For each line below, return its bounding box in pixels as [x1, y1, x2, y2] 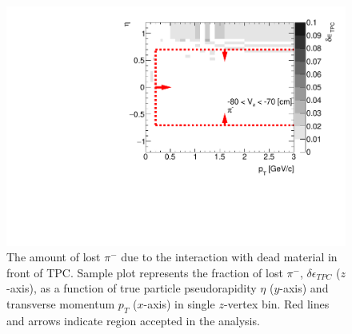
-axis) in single [143, 296, 215, 312]
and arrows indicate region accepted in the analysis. [6, 312, 260, 328]
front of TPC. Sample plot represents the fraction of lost [6, 264, 283, 280]
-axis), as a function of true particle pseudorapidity [6, 280, 257, 296]
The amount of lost [6, 249, 101, 265]
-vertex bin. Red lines [223, 296, 330, 312]
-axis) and [279, 280, 329, 296]
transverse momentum [6, 296, 115, 312]
